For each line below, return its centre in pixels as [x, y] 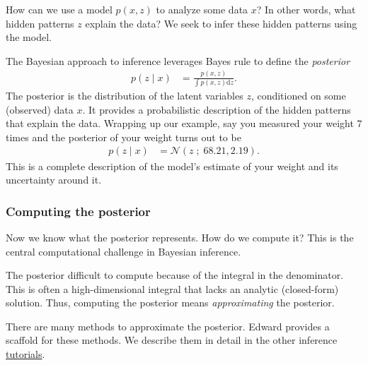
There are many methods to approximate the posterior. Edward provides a [168, 326]
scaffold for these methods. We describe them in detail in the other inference [172, 340]
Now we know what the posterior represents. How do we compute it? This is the [180, 237]
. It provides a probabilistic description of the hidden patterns [217, 109]
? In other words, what [306, 9]
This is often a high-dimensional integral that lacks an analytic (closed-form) [172, 288]
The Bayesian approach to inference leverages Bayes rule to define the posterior [178, 60]
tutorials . [25, 354]
